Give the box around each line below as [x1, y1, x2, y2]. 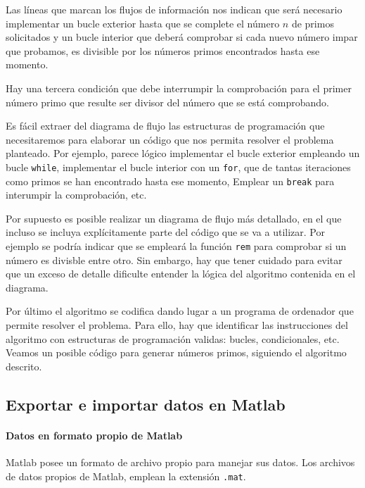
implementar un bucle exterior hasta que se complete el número [6, 15, 280, 30]
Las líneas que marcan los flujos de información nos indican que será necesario [6, 2, 342, 16]
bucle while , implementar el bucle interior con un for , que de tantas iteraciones [6, 159, 351, 174]
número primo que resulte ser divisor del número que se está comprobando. [6, 94, 329, 109]
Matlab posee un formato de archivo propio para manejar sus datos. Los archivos [6, 455, 355, 470]
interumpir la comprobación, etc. [6, 187, 147, 202]
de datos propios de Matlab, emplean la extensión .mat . [6, 468, 246, 483]
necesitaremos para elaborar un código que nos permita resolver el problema [6, 132, 334, 146]
